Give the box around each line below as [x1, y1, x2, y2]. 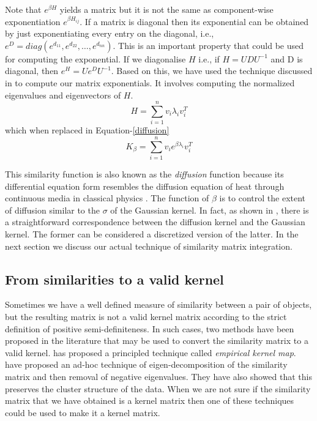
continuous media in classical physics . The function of [5, 192, 209, 204]
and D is [270, 52, 303, 65]
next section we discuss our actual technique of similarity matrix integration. [5, 239, 293, 252]
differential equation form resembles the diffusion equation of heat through [5, 179, 285, 192]
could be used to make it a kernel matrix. [5, 406, 160, 419]
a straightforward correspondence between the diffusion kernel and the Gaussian [5, 215, 305, 228]
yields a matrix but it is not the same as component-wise [59, 3, 274, 15]
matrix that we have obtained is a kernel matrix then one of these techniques [5, 394, 294, 407]
